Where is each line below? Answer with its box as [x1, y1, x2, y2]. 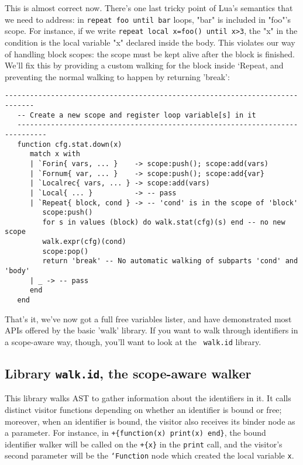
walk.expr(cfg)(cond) [42, 237, 126, 246]
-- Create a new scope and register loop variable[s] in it [17, 111, 256, 119]
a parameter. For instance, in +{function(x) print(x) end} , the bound [5, 426, 266, 439]
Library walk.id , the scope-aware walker [5, 364, 252, 382]
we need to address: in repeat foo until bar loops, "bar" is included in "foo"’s [5, 13, 291, 25]
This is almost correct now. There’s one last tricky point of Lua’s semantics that [5, 2, 293, 13]
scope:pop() [42, 247, 89, 256]
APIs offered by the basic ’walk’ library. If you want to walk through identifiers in [5, 324, 298, 336]
